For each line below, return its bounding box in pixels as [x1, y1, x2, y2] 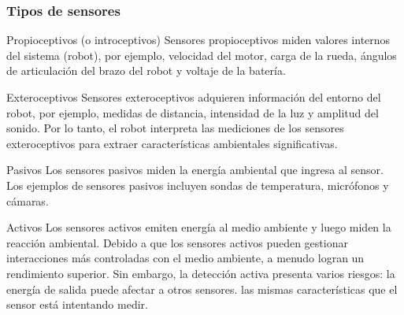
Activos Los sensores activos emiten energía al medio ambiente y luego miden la [6, 219, 391, 235]
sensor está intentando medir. [6, 296, 148, 313]
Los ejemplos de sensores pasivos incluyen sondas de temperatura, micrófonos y [6, 176, 389, 193]
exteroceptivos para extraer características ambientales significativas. [6, 135, 338, 151]
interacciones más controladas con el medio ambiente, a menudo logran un [6, 250, 365, 266]
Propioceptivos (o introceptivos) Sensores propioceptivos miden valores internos [6, 31, 391, 48]
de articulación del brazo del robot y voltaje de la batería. [6, 62, 286, 79]
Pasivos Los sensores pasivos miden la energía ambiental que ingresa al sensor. [6, 161, 384, 178]
